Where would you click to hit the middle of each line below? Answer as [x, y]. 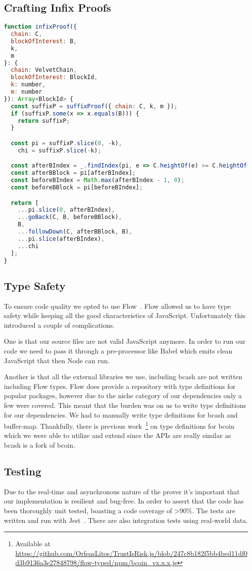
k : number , [28, 85]
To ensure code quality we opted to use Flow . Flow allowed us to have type [118, 306]
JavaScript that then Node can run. [57, 360]
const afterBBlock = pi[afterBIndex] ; [73, 173]
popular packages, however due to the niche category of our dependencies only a [123, 395]
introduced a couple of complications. [59, 325]
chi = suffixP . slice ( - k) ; [59, 150]
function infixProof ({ [40, 27]
